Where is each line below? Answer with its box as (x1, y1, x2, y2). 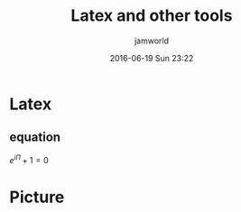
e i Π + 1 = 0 (9, 153, 49, 166)
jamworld (134, 35, 170, 46)
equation (9, 130, 61, 145)
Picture (9, 187, 65, 207)
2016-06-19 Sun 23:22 (109, 52, 194, 63)
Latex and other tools (70, 5, 233, 26)
